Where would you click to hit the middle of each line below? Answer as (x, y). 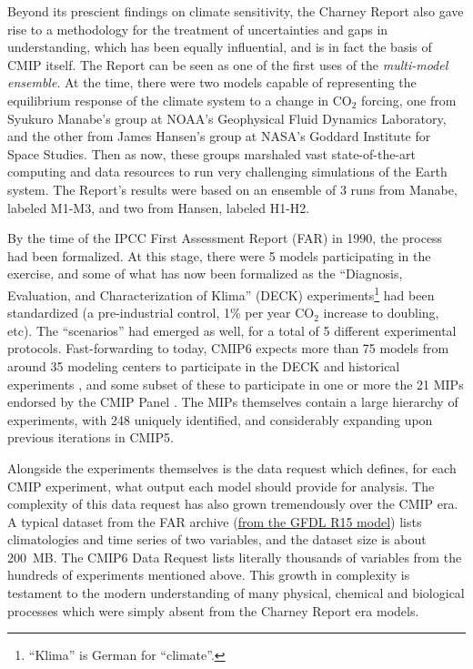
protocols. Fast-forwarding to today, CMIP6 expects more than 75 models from (228, 348)
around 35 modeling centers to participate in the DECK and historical (204, 365)
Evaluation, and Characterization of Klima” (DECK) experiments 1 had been (221, 293)
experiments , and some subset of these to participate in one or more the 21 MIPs (236, 384)
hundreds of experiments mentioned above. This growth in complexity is (209, 575)
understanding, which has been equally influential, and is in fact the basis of (220, 47)
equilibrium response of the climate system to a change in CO (180, 100)
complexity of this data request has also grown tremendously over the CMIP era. (233, 504)
